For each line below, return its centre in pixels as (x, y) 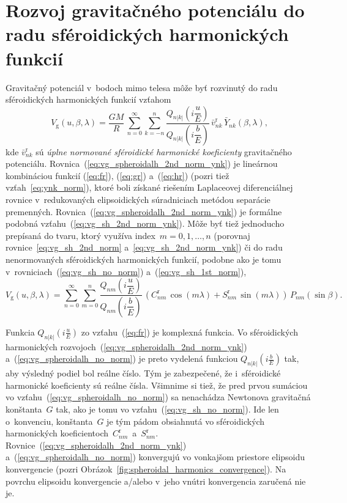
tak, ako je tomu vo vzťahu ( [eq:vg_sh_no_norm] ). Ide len (167, 409)
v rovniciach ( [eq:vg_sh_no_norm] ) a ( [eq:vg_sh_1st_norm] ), (126, 271)
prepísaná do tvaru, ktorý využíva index (80, 235)
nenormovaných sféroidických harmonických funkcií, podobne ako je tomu (144, 259)
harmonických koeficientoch (57, 433)
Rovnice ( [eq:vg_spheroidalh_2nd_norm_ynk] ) (96, 445)
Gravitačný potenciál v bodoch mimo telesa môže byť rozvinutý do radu (142, 87)
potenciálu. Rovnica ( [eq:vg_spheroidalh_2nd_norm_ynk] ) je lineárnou (142, 163)
